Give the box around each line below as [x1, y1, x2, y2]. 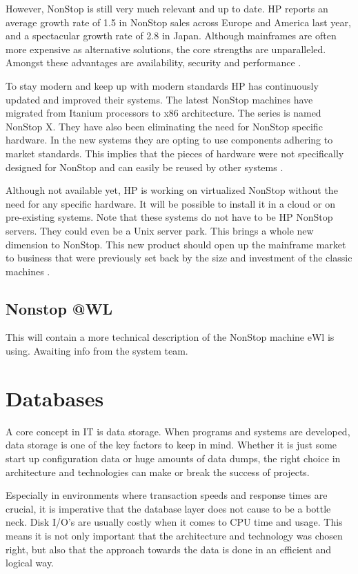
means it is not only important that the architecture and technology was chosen [6, 528, 343, 542]
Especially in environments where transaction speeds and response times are [6, 488, 328, 502]
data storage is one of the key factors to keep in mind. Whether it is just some [6, 437, 337, 452]
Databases [6, 384, 104, 412]
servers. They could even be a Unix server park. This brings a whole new [6, 223, 314, 237]
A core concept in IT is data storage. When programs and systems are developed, [6, 424, 350, 438]
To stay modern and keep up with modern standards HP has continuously [6, 78, 319, 92]
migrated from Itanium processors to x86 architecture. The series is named [6, 106, 321, 120]
